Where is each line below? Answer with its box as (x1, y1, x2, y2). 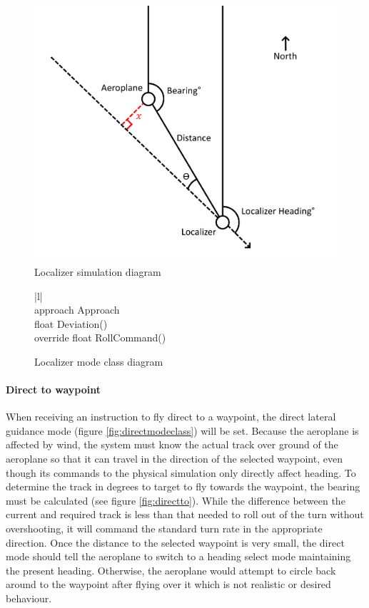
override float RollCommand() (34, 330, 166, 345)
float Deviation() (34, 316, 108, 331)
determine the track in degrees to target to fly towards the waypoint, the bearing (6, 479, 360, 494)
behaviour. (6, 591, 52, 605)
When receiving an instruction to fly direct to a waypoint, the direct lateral (6, 409, 336, 424)
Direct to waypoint (6, 382, 101, 397)
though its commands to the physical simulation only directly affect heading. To (6, 465, 356, 480)
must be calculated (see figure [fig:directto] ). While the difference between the (6, 493, 345, 507)
